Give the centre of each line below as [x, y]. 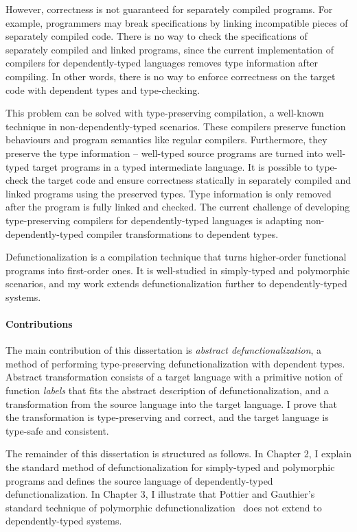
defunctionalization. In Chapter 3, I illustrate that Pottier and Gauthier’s [160, 494]
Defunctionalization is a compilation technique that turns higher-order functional [176, 257]
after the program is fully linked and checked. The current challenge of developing [178, 207]
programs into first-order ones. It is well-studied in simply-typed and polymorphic [178, 270]
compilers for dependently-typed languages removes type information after [162, 63]
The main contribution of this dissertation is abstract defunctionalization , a [164, 350]
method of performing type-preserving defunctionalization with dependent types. [175, 363]
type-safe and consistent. [57, 430]
